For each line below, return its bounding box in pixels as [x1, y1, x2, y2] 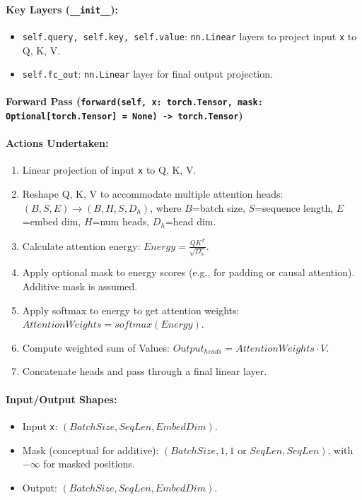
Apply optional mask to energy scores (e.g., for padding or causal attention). [22, 265, 355, 280]
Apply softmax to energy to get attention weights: [22, 302, 240, 317]
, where [150, 200, 182, 215]
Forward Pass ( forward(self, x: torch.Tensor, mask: [6, 94, 263, 109]
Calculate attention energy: [22, 238, 141, 253]
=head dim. [165, 214, 216, 229]
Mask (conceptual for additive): [22, 442, 159, 457]
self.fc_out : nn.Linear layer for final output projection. [22, 66, 273, 81]
